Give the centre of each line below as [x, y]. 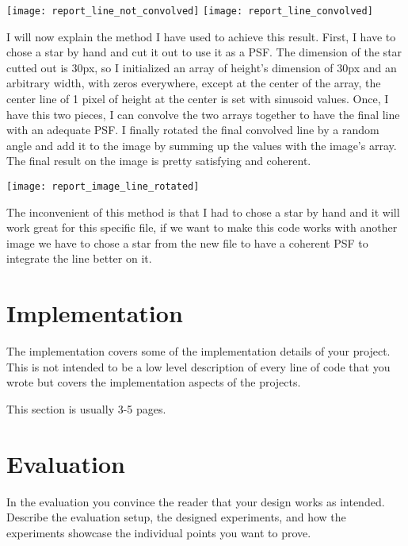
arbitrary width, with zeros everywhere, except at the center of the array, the [194, 83]
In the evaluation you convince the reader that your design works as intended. [196, 501]
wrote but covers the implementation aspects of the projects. [154, 382]
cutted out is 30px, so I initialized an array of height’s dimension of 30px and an [202, 67]
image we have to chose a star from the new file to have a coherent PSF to [187, 242]
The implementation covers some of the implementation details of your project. [198, 351]
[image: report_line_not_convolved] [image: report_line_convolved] [190, 11]
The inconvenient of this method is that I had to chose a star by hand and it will [203, 211]
